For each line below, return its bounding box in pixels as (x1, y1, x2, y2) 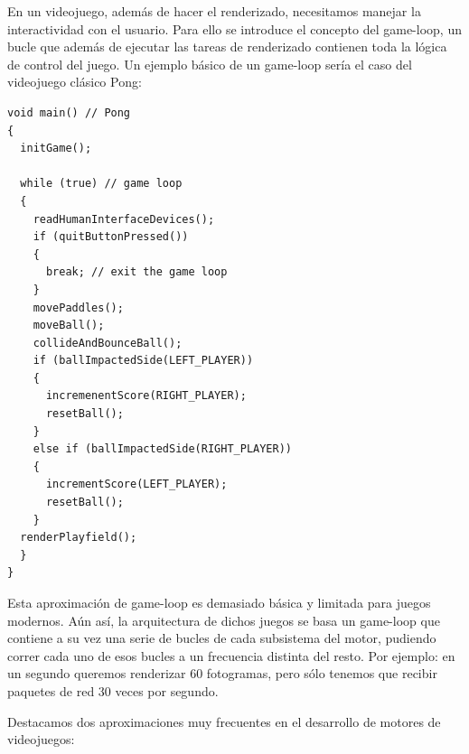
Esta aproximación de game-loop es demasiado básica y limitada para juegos (7, 593, 431, 611)
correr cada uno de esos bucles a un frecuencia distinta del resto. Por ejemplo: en (7, 646, 455, 665)
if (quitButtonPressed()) (33, 230, 189, 244)
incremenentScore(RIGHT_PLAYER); (45, 389, 247, 403)
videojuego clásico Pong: (7, 72, 142, 91)
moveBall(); (33, 319, 105, 332)
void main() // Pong (7, 106, 131, 119)
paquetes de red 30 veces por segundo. (7, 681, 219, 700)
